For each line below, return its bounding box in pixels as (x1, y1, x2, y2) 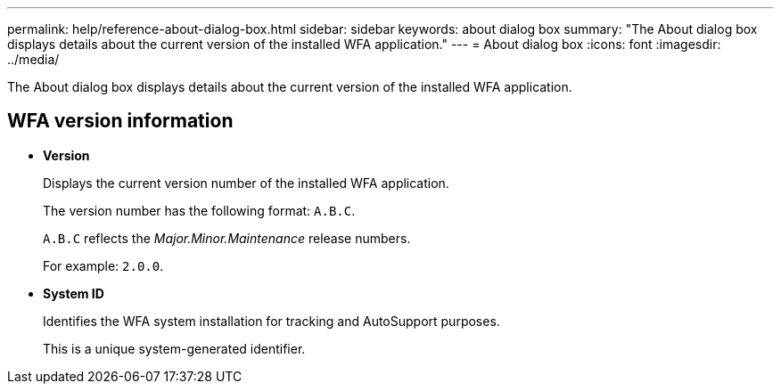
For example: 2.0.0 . (43, 257, 164, 273)
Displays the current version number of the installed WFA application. (43, 175, 449, 191)
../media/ (7, 52, 60, 67)
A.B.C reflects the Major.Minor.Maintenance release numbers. (43, 230, 411, 246)
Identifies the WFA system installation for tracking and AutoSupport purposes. (43, 313, 500, 329)
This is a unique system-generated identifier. (43, 340, 306, 356)
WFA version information (7, 110, 234, 133)
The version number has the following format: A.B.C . (43, 202, 356, 218)
